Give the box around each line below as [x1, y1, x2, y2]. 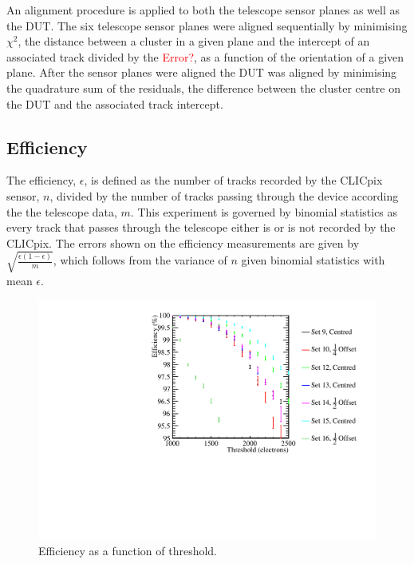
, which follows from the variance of [53, 252, 227, 268]
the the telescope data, [6, 203, 117, 220]
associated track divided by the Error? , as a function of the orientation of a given [6, 48, 404, 65]
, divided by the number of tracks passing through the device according [49, 187, 399, 204]
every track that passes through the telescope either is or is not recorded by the [6, 219, 396, 236]
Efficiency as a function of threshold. [38, 542, 218, 558]
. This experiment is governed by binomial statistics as [130, 203, 398, 220]
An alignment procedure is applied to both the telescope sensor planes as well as [6, 2, 400, 18]
